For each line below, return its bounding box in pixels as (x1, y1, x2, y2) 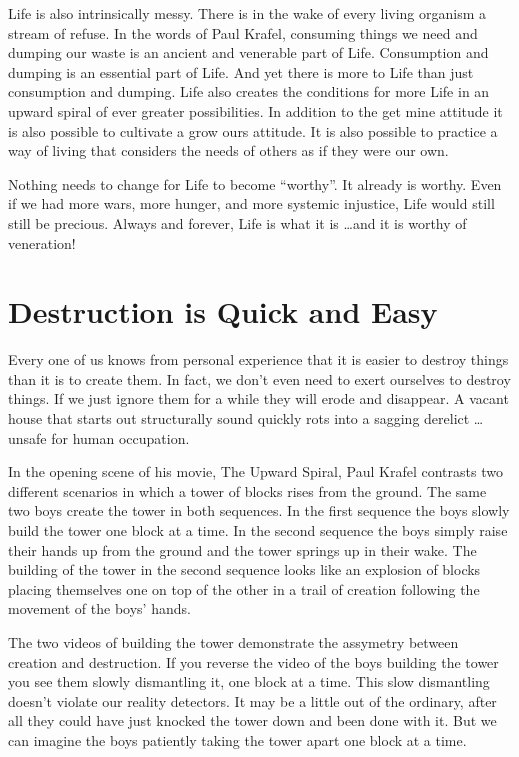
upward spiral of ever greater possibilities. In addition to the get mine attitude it (8, 100, 503, 121)
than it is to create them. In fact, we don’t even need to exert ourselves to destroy (8, 368, 511, 389)
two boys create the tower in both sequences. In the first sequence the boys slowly (8, 500, 510, 521)
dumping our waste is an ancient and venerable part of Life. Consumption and (8, 42, 489, 63)
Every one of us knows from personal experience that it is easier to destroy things (8, 349, 509, 370)
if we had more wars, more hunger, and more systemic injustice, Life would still (8, 193, 495, 214)
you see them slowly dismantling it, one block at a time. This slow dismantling (8, 671, 490, 692)
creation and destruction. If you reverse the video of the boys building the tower (8, 651, 499, 672)
